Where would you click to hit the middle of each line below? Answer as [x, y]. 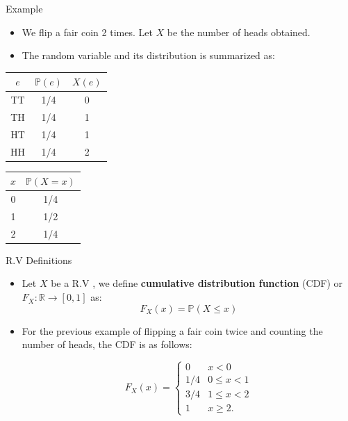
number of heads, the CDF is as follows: [107, 344]
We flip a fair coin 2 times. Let [87, 32]
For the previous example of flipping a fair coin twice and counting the [172, 330]
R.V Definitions [39, 259]
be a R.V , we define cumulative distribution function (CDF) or [197, 283]
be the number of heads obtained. [239, 32]
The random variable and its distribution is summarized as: [148, 55]
